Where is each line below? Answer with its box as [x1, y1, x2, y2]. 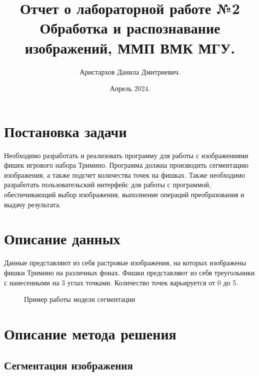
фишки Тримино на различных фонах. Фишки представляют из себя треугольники [4, 267, 255, 277]
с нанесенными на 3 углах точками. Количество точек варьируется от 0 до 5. [4, 277, 238, 287]
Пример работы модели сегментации [24, 294, 135, 304]
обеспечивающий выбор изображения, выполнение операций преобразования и [4, 189, 244, 199]
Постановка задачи [4, 121, 127, 141]
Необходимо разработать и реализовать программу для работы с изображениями [4, 150, 248, 160]
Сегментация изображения [4, 357, 133, 373]
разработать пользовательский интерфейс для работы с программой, [4, 179, 211, 190]
